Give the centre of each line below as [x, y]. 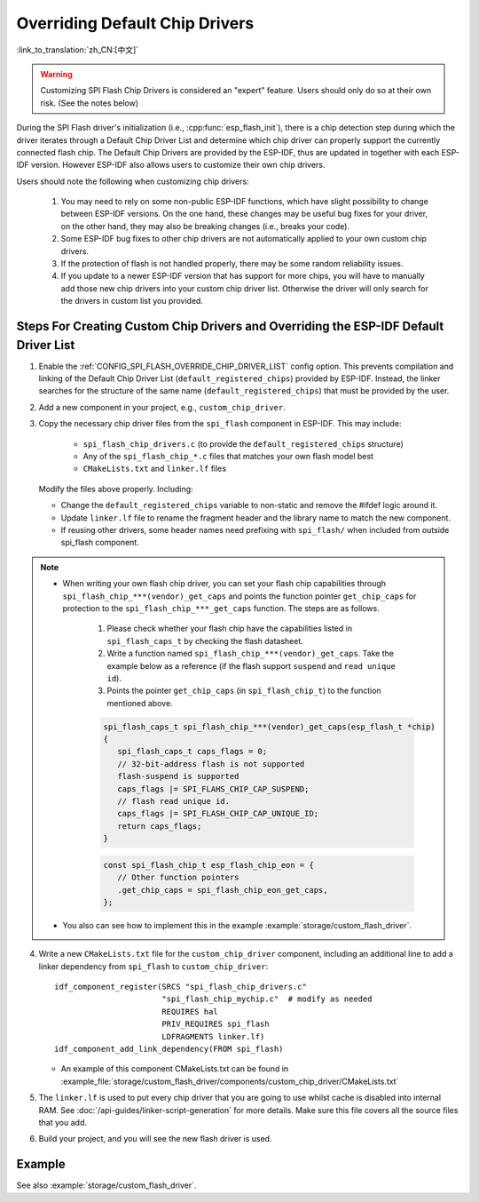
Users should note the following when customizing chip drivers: [133, 181]
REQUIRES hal [190, 1011]
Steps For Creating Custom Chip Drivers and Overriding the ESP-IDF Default [230, 326]
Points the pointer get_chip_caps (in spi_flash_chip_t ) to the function [244, 691]
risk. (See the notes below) [90, 103]
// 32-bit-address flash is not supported [211, 764]
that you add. [63, 1122]
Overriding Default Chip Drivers [135, 23]
